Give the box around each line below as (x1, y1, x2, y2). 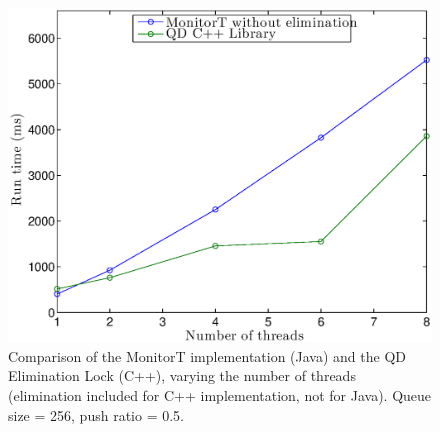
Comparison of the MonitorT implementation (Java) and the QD (8, 345, 407, 366)
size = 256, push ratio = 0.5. (8, 404, 184, 425)
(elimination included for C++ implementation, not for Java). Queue (8, 384, 432, 405)
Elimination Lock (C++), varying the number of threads (8, 365, 356, 386)
